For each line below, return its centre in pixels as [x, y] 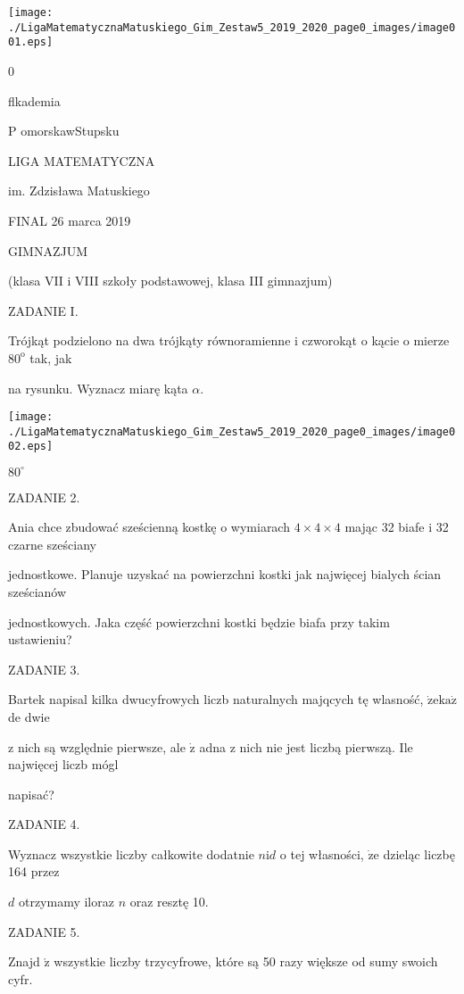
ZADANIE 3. [44, 669]
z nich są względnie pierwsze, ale [97, 746]
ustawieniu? [40, 639]
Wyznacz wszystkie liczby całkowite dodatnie [131, 853]
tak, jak [51, 357]
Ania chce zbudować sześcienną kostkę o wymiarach [149, 527]
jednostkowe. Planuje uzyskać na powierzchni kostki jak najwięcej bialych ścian [225, 574]
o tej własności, [322, 853]
